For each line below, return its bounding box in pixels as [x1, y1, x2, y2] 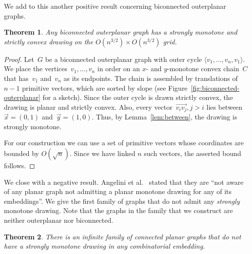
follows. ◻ [4, 160, 35, 170]
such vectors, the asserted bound [144, 148, 241, 158]
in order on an [97, 63, 140, 74]
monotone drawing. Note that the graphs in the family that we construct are [4, 205, 233, 215]
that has [4, 73, 29, 83]
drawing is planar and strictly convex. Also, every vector [4, 101, 173, 112]
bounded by [4, 148, 39, 158]
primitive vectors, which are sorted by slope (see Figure [22, 82, 188, 93]
